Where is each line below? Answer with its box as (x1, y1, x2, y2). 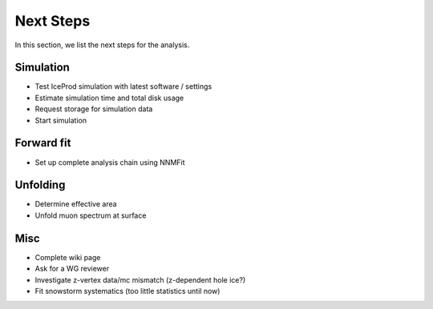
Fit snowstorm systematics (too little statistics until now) (34, 286, 221, 295)
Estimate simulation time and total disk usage (34, 93, 184, 102)
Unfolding (14, 179, 66, 192)
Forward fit (14, 136, 71, 150)
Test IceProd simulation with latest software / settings (34, 82, 212, 91)
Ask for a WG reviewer (34, 264, 110, 274)
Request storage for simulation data (34, 104, 153, 114)
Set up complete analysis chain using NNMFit (34, 157, 185, 167)
